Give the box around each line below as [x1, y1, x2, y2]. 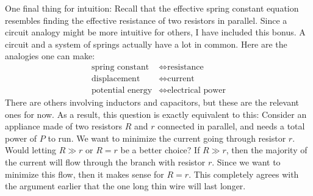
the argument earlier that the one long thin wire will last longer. [5, 180, 246, 192]
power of [5, 131, 37, 144]
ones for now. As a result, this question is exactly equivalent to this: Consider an [5, 107, 307, 120]
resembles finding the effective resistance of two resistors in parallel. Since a [5, 13, 287, 26]
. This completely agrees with [189, 167, 299, 180]
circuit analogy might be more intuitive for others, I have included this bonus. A [5, 26, 306, 38]
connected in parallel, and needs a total [157, 120, 305, 132]
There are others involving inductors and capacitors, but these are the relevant [5, 96, 300, 109]
